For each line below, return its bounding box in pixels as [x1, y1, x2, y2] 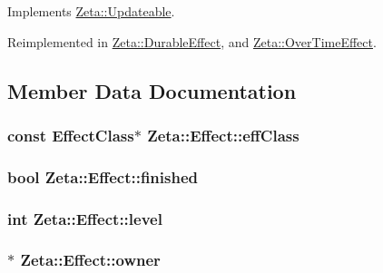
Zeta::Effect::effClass [147, 123, 300, 146]
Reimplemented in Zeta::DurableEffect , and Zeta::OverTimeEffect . [7, 32, 377, 51]
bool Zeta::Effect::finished [7, 165, 198, 188]
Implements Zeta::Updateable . [7, 2, 175, 20]
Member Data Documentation [7, 76, 297, 104]
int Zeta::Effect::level [7, 207, 162, 229]
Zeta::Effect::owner [20, 249, 161, 271]
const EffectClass [7, 123, 134, 146]
